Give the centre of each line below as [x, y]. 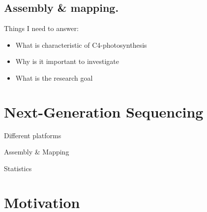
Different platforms [33, 135]
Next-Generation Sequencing [104, 111]
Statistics [18, 168]
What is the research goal [54, 77]
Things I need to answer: [41, 28]
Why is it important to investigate [67, 61]
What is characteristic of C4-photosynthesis [81, 45]
